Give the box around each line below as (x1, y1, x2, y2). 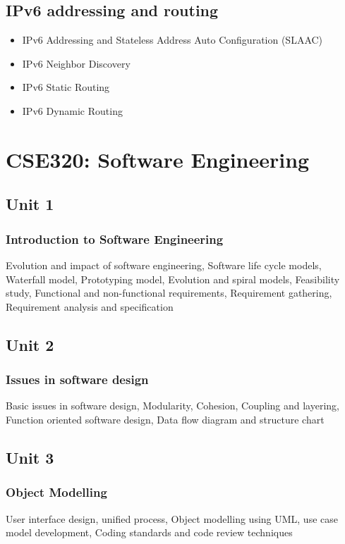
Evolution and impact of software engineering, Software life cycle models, (6, 257, 322, 272)
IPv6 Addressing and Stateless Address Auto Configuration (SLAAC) (22, 32, 323, 47)
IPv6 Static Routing (22, 80, 110, 94)
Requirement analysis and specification (6, 299, 174, 314)
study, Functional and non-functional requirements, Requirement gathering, (6, 285, 332, 300)
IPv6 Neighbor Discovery (22, 56, 131, 70)
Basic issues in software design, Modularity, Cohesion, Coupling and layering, (6, 398, 339, 413)
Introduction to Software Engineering (6, 230, 224, 247)
